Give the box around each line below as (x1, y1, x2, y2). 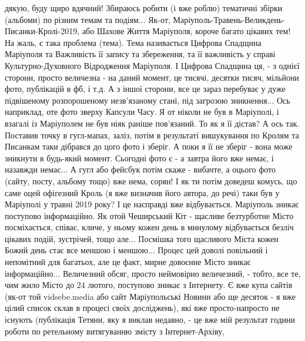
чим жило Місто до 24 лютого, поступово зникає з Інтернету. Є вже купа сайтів (5, 279, 293, 291)
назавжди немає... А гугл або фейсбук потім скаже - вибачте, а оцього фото (5, 163, 276, 176)
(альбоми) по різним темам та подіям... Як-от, (5, 13, 170, 25)
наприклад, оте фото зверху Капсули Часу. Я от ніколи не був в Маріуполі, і (5, 105, 279, 118)
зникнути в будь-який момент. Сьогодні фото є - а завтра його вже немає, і (5, 151, 274, 164)
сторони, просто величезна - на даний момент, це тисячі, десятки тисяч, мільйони (5, 71, 299, 83)
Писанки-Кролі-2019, (5, 25, 80, 37)
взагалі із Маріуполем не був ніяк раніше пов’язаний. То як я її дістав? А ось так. (5, 117, 300, 129)
